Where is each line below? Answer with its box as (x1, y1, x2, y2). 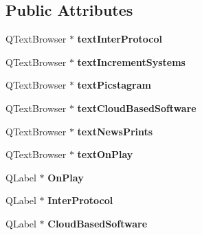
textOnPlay (77, 147, 133, 161)
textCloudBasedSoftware (77, 100, 197, 115)
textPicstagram (77, 78, 151, 92)
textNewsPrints (77, 124, 153, 138)
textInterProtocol (77, 32, 162, 46)
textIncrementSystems (77, 54, 186, 69)
